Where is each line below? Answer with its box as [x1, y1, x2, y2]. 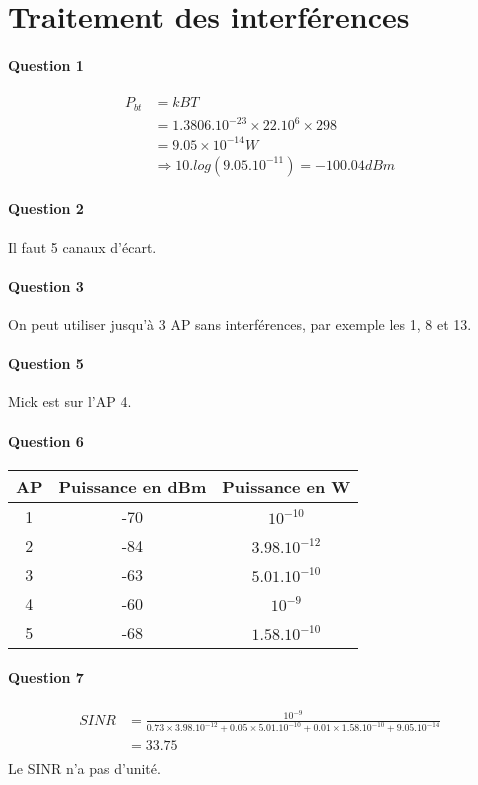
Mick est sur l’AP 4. [8, 391, 132, 412]
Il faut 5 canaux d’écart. [8, 236, 157, 257]
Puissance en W [222, 474, 351, 498]
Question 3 [8, 275, 84, 296]
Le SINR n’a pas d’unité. [8, 757, 161, 778]
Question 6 [8, 430, 84, 451]
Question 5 [8, 353, 84, 374]
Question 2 [8, 198, 84, 219]
